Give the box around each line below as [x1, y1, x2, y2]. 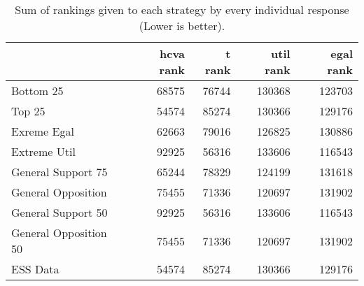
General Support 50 [11, 204, 108, 220]
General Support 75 [11, 164, 108, 180]
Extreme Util [11, 143, 76, 159]
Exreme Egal [11, 123, 74, 139]
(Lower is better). [139, 17, 225, 34]
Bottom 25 [11, 83, 64, 99]
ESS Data [11, 261, 59, 277]
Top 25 [11, 103, 45, 119]
